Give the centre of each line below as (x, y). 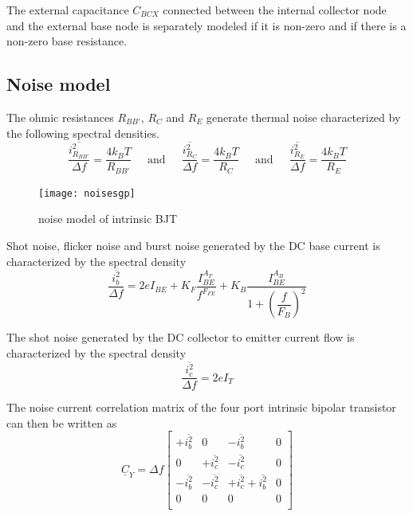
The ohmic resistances (60, 117)
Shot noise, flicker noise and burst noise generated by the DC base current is (193, 245)
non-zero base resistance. (67, 41)
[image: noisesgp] (87, 193)
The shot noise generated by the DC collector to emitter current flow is (181, 337)
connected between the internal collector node (275, 10)
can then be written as (62, 422)
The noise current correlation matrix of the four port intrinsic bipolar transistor (201, 407)
